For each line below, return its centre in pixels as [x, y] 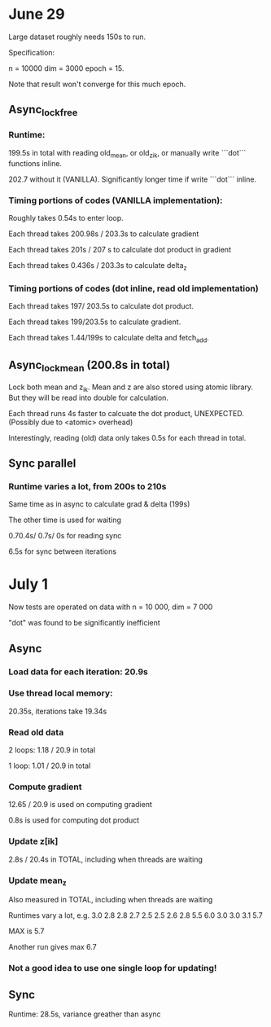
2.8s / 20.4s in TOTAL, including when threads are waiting [106, 859]
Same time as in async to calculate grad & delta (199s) [99, 504]
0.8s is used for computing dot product [74, 820]
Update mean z [37, 881]
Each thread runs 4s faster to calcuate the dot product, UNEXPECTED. [126, 413]
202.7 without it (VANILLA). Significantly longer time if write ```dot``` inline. [133, 179]
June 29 [37, 14]
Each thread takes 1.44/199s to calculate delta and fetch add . [109, 339]
